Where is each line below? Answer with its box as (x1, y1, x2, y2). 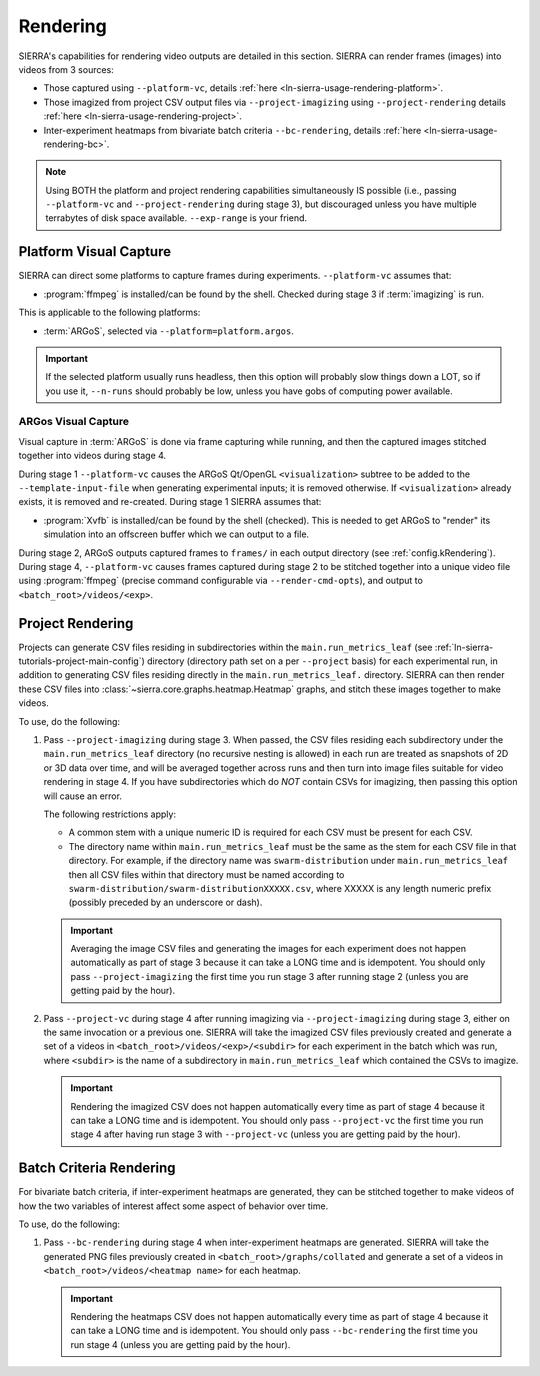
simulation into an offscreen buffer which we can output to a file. (43, 528, 310, 540)
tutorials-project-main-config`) (18, 655, 145, 667)
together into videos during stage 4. (18, 450, 167, 462)
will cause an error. (43, 790, 122, 802)
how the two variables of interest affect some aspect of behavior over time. (18, 1200, 329, 1212)
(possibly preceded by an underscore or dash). (68, 896, 263, 909)
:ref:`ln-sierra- (434, 641, 494, 653)
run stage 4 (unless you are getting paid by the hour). (70, 1338, 291, 1350)
